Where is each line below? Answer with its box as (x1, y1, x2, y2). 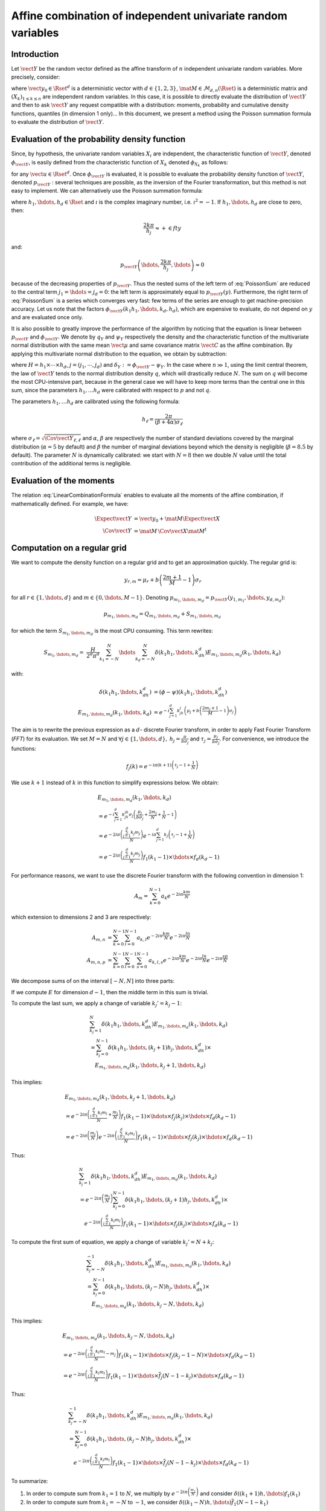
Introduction (11, 49, 59, 59)
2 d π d (86, 652, 100, 659)
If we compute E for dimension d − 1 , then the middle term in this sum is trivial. (11, 988, 209, 995)
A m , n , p (86, 957, 106, 965)
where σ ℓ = (11, 434, 40, 443)
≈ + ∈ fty (155, 225, 181, 232)
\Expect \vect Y (94, 515, 132, 522)
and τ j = (190, 735, 211, 744)
